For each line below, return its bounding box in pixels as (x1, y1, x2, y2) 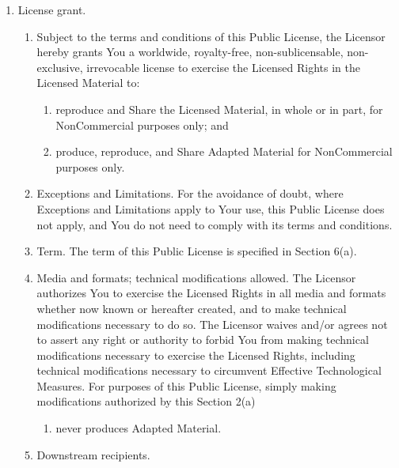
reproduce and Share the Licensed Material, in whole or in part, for (55, 100, 383, 117)
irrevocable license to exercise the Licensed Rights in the (86, 58, 360, 75)
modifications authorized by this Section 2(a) (36, 393, 256, 409)
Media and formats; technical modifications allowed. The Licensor (36, 269, 356, 285)
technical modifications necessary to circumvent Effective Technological (36, 362, 382, 379)
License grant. (17, 2, 86, 17)
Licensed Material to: (36, 74, 140, 91)
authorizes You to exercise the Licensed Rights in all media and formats (36, 285, 386, 301)
